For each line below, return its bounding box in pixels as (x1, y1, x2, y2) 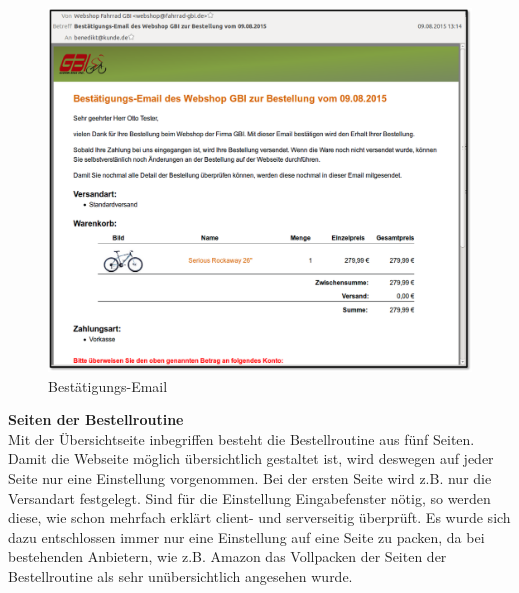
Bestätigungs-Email (48, 375, 168, 396)
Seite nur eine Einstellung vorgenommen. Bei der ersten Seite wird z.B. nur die (8, 467, 492, 488)
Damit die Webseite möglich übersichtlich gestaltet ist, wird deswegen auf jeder (8, 448, 494, 469)
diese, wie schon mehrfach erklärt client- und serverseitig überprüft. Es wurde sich (8, 507, 511, 528)
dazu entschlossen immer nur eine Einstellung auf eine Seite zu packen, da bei (8, 526, 485, 547)
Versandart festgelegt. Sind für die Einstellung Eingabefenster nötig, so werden (8, 487, 491, 508)
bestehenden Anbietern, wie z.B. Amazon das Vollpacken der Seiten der (8, 546, 447, 567)
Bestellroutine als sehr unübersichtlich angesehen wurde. (8, 565, 353, 586)
